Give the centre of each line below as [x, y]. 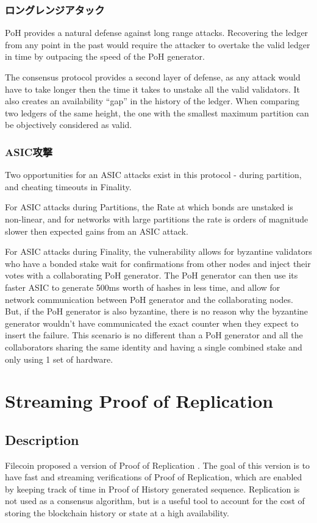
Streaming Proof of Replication [139, 401]
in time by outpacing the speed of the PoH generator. [105, 56]
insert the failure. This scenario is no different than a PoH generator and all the [154, 335]
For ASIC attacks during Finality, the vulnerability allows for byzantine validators [158, 251]
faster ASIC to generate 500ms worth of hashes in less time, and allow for [143, 287]
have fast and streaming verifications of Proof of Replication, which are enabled [154, 477]
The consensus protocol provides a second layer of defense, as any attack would [153, 77]
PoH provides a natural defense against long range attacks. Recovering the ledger [157, 33]
